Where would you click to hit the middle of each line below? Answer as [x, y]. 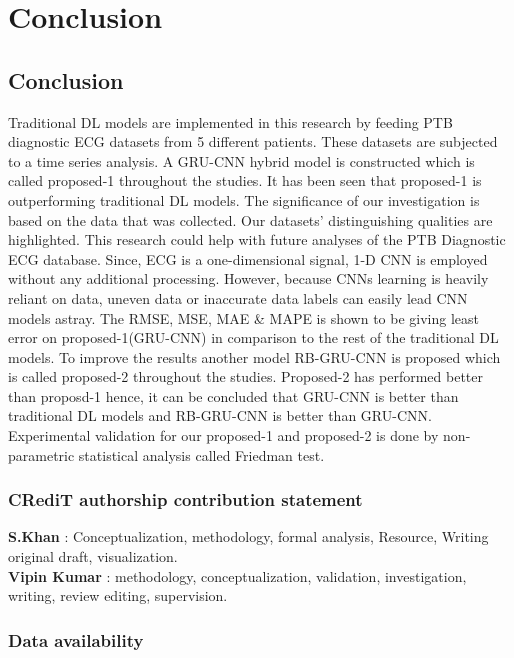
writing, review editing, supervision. [118, 595]
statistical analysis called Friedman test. [201, 454]
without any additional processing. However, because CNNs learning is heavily [248, 278]
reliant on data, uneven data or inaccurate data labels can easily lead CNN [238, 297]
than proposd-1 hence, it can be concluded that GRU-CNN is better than [233, 395]
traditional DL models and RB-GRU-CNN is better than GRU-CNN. [220, 415]
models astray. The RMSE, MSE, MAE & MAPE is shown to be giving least [244, 317]
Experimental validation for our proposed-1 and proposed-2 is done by [223, 435]
